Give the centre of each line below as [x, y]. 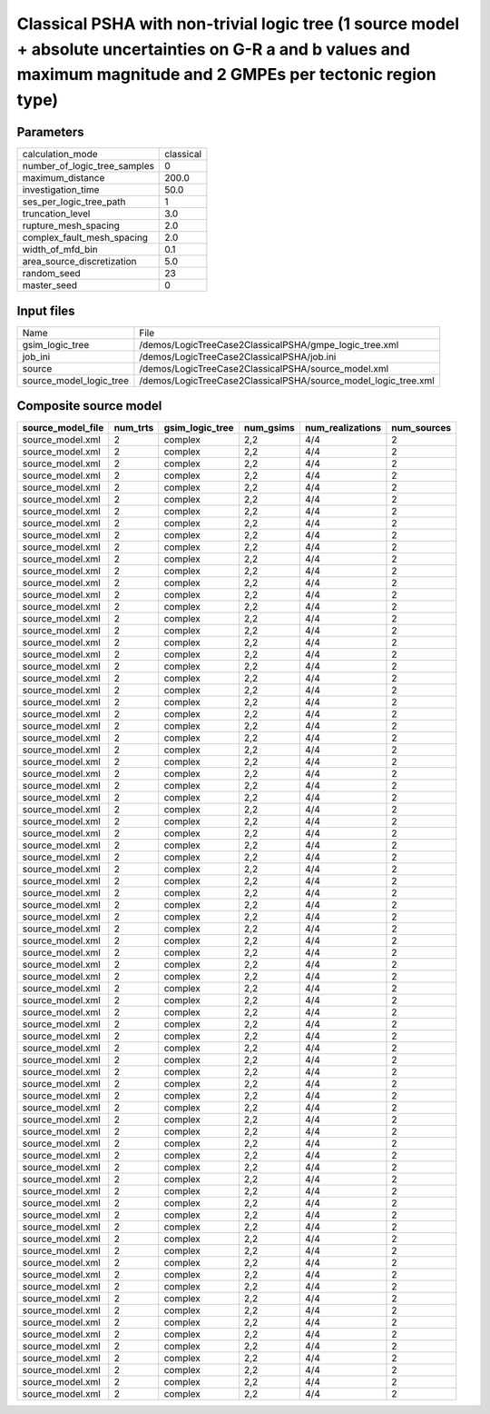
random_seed [51, 274]
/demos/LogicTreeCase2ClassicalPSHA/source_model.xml [264, 368]
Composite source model [89, 406]
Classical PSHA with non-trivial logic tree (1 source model [238, 24]
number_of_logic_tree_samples [88, 166]
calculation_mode [60, 154]
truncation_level [56, 214]
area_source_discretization [79, 262]
